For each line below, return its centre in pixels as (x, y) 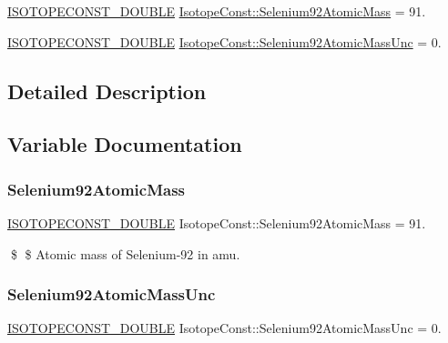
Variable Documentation (125, 144)
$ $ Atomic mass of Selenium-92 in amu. (125, 253)
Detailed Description (107, 91)
